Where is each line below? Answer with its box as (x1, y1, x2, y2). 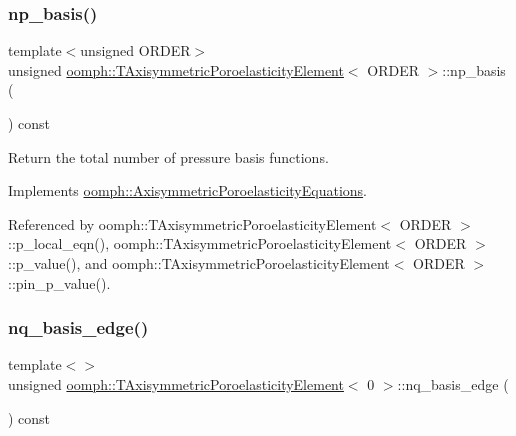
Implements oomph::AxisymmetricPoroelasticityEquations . (8, 180, 367, 201)
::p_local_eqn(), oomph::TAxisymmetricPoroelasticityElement (8, 233, 392, 254)
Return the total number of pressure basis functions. (8, 146, 329, 167)
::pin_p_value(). (8, 272, 111, 293)
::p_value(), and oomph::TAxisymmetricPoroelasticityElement (8, 252, 390, 273)
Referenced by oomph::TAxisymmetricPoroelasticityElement (8, 213, 377, 234)
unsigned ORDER (80, 40, 191, 61)
